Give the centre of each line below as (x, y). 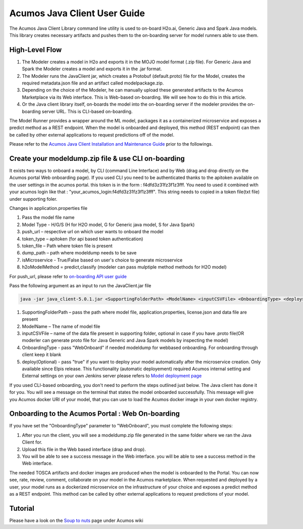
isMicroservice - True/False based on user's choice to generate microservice (102, 260)
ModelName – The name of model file (61, 326)
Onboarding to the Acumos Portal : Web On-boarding (95, 414)
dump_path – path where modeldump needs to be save (79, 253)
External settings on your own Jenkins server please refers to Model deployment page (112, 376)
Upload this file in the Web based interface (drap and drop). (84, 449)
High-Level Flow (36, 50)
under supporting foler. (33, 199)
